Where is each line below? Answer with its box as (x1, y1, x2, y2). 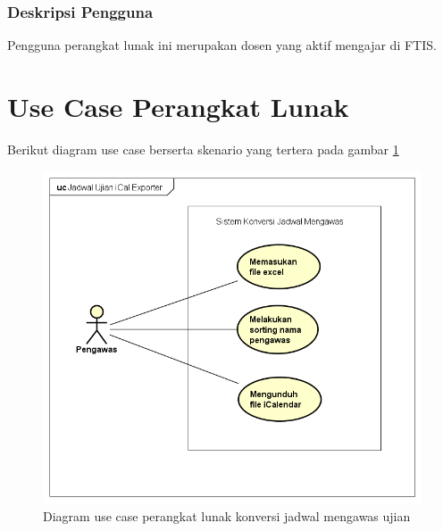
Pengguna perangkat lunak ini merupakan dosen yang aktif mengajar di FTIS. (7, 36, 437, 54)
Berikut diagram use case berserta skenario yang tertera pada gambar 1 (7, 139, 399, 158)
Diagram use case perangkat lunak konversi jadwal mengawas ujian (43, 506, 411, 525)
